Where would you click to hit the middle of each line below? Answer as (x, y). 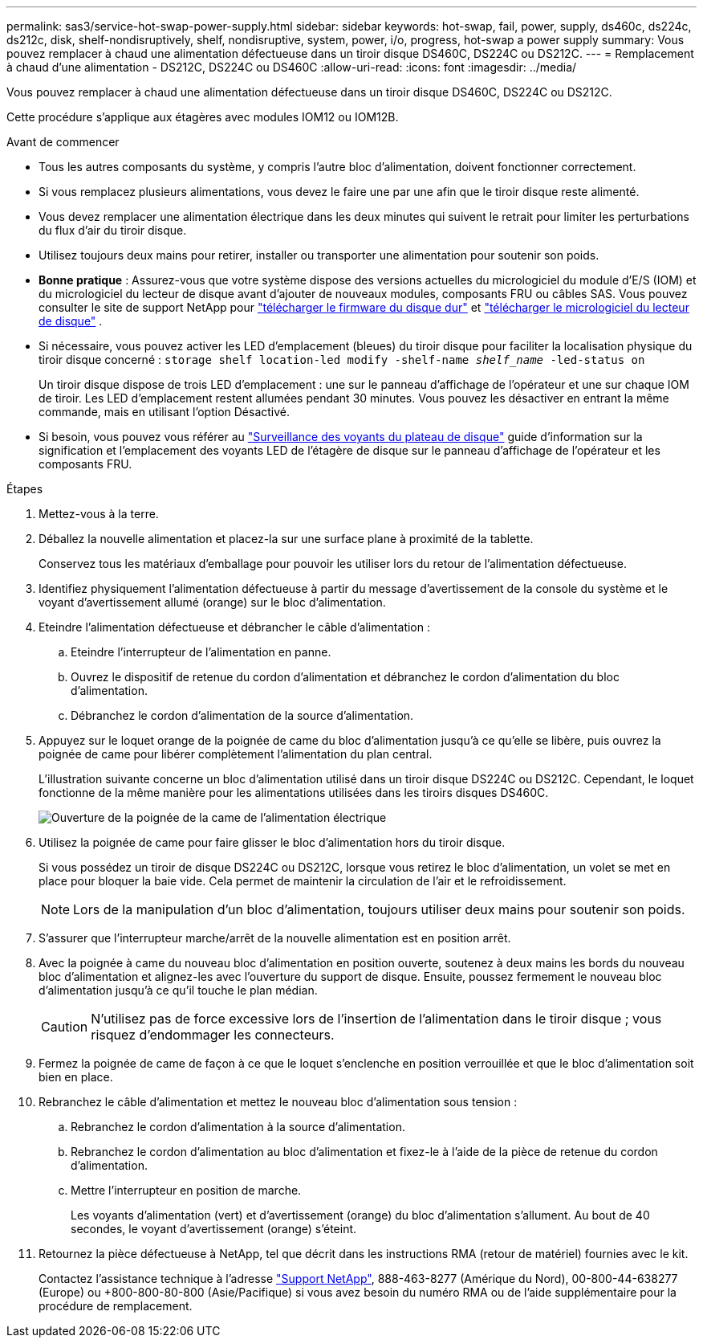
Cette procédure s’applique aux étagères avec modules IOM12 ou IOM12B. (203, 117)
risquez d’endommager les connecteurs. (213, 1035)
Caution (65, 1027)
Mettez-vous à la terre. (99, 514)
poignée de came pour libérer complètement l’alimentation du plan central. (236, 754)
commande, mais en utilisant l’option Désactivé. (165, 412)
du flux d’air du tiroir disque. (113, 230)
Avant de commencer (63, 142)
